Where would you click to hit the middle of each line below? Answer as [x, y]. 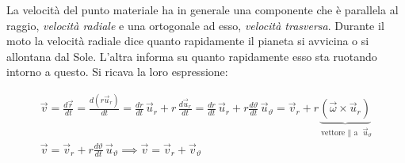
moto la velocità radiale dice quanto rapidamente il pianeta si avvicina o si [188, 41]
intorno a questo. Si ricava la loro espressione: [117, 72]
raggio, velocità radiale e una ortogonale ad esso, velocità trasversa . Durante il [195, 25]
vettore [333, 133]
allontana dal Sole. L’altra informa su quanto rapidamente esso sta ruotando [192, 56]
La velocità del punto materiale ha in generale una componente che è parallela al [202, 9]
